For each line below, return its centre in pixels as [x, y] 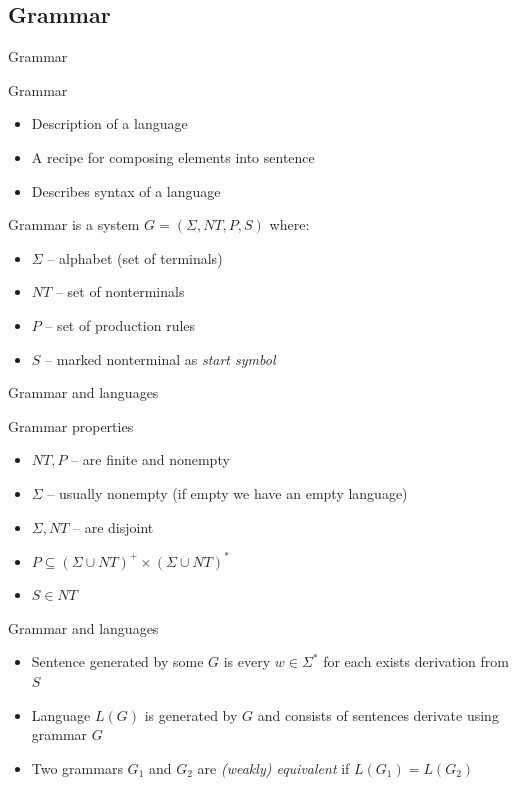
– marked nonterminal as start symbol [160, 358]
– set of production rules [120, 324]
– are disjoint [113, 526]
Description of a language [109, 123]
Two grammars [77, 767]
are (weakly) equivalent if [273, 767]
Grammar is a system [74, 224]
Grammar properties [71, 425]
